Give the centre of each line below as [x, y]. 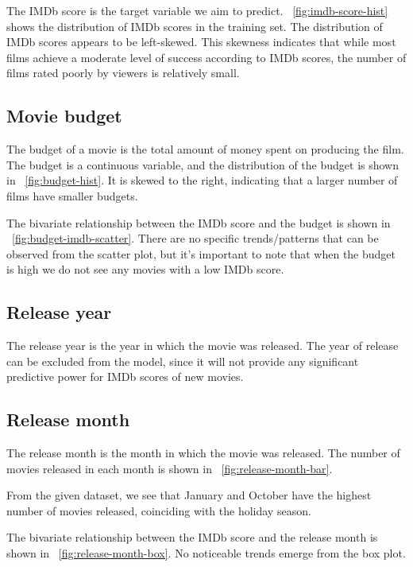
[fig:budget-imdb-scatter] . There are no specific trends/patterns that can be [195, 238]
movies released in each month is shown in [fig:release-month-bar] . [170, 468]
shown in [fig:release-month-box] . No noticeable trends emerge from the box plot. [206, 553]
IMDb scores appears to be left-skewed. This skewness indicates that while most [201, 42]
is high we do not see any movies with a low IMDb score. [145, 269]
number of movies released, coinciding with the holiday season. [159, 510]
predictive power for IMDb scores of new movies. [125, 377]
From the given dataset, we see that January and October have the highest [189, 495]
